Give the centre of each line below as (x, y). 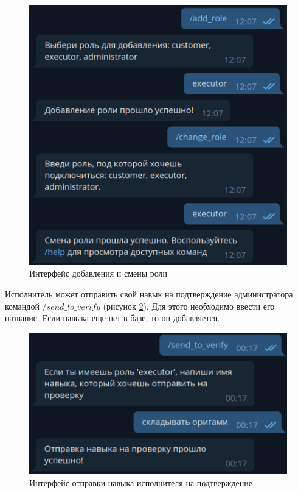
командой (22, 306)
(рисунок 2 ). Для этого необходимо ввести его (189, 306)
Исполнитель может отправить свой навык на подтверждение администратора (149, 293)
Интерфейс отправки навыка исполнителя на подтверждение (141, 483)
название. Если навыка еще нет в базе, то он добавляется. (113, 318)
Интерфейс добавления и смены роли (99, 273)
